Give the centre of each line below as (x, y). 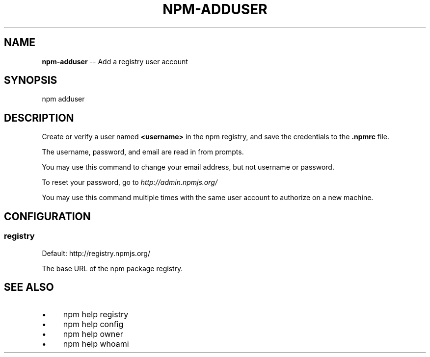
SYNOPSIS (31, 80)
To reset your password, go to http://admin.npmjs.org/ (130, 182)
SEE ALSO (29, 287)
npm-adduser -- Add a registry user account (115, 61)
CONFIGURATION (47, 216)
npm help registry (96, 315)
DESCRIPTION (39, 118)
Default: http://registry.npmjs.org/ (96, 253)
